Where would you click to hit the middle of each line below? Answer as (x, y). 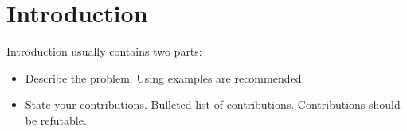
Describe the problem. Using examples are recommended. (165, 77)
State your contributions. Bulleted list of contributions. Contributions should (213, 104)
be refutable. (56, 119)
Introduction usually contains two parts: (104, 51)
